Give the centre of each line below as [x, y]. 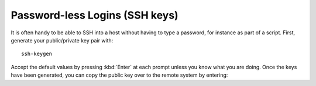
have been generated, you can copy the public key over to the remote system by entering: [119, 75]
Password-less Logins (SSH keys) [95, 15]
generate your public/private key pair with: [62, 40]
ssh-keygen [37, 54]
